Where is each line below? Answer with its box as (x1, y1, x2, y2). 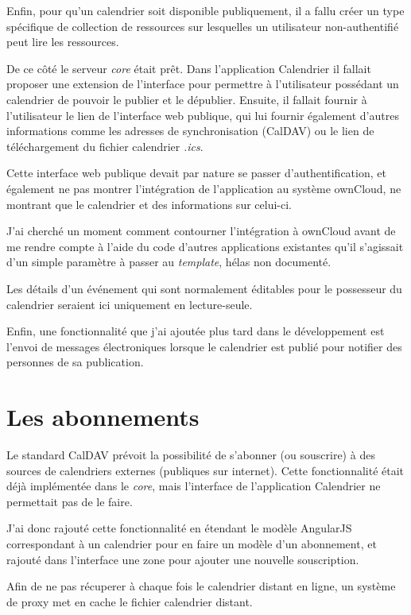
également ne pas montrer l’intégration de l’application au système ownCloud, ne (6, 180, 401, 196)
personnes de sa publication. (6, 354, 144, 370)
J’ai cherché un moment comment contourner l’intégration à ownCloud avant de (6, 222, 396, 239)
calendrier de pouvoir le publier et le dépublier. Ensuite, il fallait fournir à (6, 91, 367, 107)
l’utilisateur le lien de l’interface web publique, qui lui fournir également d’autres (6, 106, 399, 123)
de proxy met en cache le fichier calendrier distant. (6, 593, 253, 609)
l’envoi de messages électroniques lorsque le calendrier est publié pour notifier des (6, 338, 402, 354)
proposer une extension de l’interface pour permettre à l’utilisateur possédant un (6, 75, 399, 92)
